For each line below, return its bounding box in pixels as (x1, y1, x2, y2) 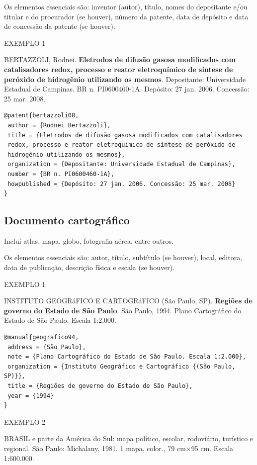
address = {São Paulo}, (7, 343, 86, 351)
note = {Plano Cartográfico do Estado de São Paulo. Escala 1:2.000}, (7, 353, 246, 361)
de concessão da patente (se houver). (4, 21, 115, 31)
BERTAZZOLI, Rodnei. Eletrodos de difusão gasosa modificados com (4, 54, 236, 65)
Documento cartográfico (4, 212, 130, 228)
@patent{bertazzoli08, (4, 112, 79, 119)
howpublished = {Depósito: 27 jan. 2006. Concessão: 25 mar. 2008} (7, 180, 236, 187)
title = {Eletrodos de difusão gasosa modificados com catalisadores (7, 131, 243, 139)
